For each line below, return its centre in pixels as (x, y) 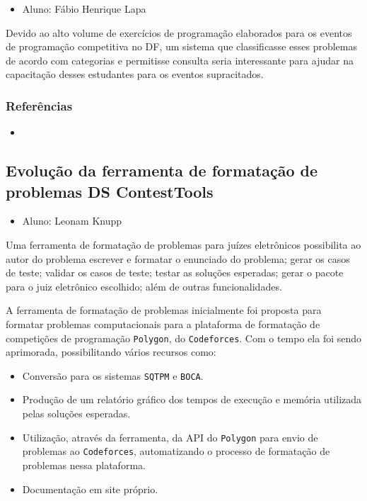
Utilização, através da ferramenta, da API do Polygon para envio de (170, 437)
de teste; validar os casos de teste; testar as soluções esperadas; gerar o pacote (175, 272)
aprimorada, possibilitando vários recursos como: (111, 352)
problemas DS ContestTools (110, 191)
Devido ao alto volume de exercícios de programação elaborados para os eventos (179, 32)
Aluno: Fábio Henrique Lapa (84, 9)
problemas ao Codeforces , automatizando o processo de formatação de (176, 451)
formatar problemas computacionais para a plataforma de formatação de (163, 323)
